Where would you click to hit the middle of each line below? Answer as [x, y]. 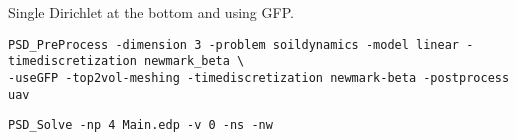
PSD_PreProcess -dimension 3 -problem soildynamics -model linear [234, 44]
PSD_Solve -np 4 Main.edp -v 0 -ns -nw [140, 125]
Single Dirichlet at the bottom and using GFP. [151, 12]
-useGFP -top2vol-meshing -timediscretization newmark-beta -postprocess [259, 77]
